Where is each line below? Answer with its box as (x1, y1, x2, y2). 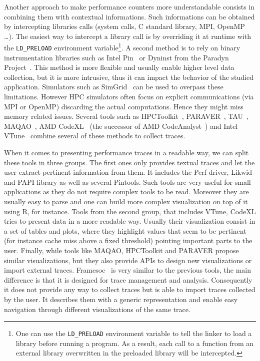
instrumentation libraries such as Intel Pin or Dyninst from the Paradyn (4, 52, 229, 62)
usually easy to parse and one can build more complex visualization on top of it (4, 196, 248, 206)
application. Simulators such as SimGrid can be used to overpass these (4, 81, 223, 92)
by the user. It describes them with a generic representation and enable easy (4, 294, 238, 304)
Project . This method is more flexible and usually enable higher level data (4, 62, 234, 72)
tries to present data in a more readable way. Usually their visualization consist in (4, 216, 255, 226)
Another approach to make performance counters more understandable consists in (4, 1, 255, 11)
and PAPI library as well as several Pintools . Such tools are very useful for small (4, 176, 251, 187)
